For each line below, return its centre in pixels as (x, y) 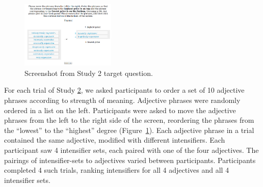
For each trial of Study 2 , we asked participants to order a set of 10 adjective (124, 90)
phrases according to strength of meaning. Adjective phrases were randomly (122, 100)
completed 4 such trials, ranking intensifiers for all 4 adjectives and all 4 (117, 170)
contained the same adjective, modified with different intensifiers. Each (115, 140)
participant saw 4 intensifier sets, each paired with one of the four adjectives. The (131, 150)
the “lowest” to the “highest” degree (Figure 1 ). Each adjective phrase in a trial (129, 130)
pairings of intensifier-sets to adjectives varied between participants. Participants (130, 160)
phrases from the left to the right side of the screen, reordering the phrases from (129, 120)
